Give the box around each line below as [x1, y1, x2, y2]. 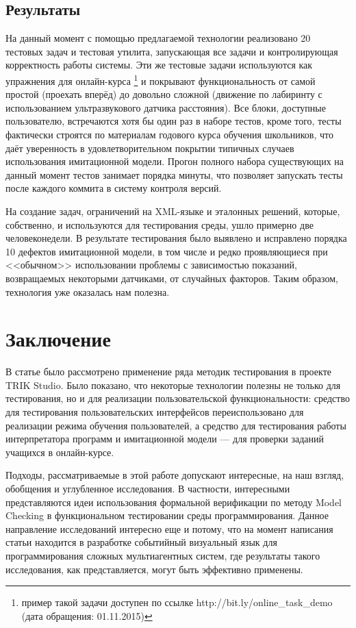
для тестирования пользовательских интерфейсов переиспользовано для [5, 405, 304, 419]
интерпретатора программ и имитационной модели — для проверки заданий [5, 431, 324, 446]
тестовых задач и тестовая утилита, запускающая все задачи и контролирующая [5, 44, 338, 58]
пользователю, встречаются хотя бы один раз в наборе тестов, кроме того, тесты [5, 114, 342, 128]
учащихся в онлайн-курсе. [5, 444, 114, 459]
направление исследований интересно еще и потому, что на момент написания [5, 521, 333, 536]
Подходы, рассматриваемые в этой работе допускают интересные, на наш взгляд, [5, 468, 344, 482]
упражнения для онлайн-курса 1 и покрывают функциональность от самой [5, 71, 316, 88]
